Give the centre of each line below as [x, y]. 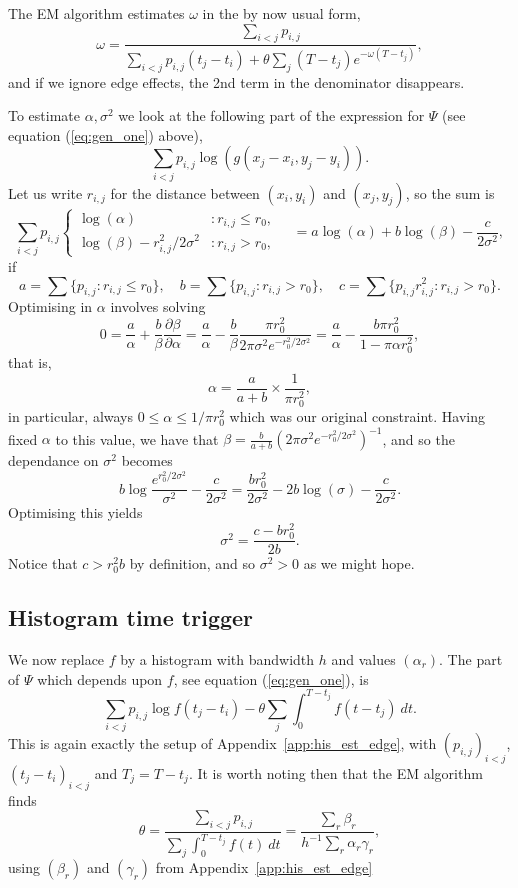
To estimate [44, 115]
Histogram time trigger [131, 617]
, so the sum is [450, 192]
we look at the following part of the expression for [271, 115]
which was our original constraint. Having [357, 415]
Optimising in [50, 306]
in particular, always [71, 415]
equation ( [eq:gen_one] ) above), [105, 134]
